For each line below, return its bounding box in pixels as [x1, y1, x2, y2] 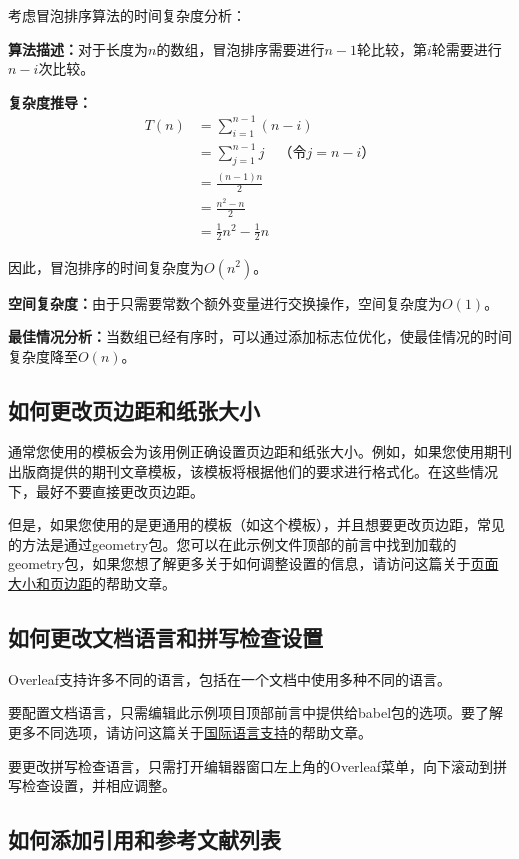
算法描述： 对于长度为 [8, 38, 148, 59]
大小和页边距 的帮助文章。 [8, 573, 176, 594]
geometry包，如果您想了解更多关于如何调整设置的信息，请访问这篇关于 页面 [8, 553, 499, 574]
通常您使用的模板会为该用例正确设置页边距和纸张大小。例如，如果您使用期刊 [8, 441, 512, 462]
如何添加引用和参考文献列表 [8, 824, 281, 855]
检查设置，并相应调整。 [21, 775, 176, 796]
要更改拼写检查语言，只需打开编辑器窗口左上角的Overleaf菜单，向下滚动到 [8, 755, 493, 776]
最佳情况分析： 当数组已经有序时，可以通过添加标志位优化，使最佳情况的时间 [8, 326, 512, 347]
